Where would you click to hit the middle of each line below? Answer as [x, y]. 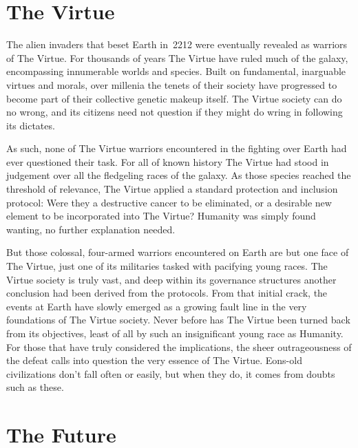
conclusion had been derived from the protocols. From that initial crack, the [167, 293]
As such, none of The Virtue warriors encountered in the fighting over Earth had [177, 148]
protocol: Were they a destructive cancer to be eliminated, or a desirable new [169, 202]
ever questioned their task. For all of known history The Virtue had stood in [168, 161]
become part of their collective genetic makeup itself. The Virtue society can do [174, 98]
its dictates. [31, 125]
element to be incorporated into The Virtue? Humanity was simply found [161, 216]
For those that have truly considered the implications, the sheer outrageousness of [179, 346]
